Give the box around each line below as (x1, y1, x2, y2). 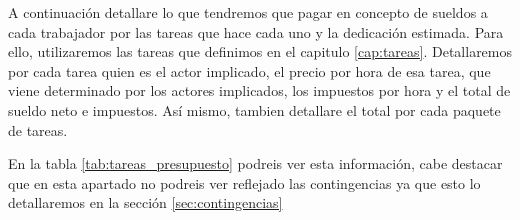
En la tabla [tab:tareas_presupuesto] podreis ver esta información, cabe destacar (8, 153, 503, 174)
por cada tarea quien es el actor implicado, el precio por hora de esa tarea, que (8, 60, 491, 81)
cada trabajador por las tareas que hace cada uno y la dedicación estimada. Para (8, 21, 504, 42)
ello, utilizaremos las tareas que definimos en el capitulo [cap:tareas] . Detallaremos (8, 41, 513, 62)
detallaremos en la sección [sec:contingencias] (8, 192, 283, 213)
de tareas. (8, 119, 68, 140)
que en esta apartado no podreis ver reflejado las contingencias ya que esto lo (8, 172, 481, 193)
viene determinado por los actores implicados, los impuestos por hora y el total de (8, 80, 511, 101)
